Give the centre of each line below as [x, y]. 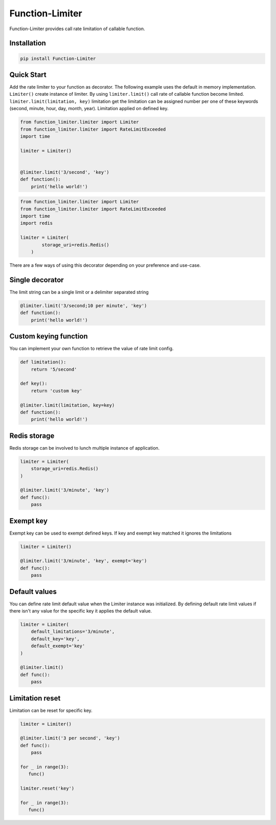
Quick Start [28, 75]
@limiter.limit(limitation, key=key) [67, 405]
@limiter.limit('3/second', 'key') [65, 172]
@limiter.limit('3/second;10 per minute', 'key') [84, 305]
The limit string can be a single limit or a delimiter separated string [79, 292]
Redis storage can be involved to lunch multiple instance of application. [85, 448]
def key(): [34, 384]
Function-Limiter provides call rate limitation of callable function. [77, 29]
